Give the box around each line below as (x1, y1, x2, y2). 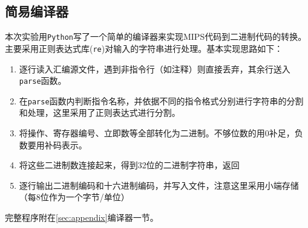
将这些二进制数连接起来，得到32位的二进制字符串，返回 (19, 159, 240, 171)
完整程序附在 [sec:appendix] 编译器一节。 (5, 211, 159, 223)
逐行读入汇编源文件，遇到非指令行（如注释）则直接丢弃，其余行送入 (19, 62, 290, 75)
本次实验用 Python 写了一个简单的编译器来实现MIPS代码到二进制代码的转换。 (5, 30, 307, 43)
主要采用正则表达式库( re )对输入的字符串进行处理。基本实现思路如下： (5, 42, 283, 54)
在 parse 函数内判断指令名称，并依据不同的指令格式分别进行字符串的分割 (19, 94, 304, 107)
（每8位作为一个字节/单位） (19, 191, 129, 203)
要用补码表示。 (27, 138, 87, 151)
